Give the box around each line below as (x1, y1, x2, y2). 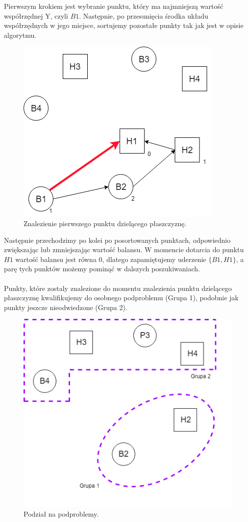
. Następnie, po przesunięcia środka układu (79, 10, 208, 21)
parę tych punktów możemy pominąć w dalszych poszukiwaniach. (4, 263, 200, 274)
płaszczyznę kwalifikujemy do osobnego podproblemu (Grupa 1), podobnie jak (4, 292, 239, 303)
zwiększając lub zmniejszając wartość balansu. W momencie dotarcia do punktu (4, 244, 244, 255)
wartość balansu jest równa (15, 254, 97, 264)
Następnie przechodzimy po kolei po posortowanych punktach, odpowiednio (4, 235, 231, 245)
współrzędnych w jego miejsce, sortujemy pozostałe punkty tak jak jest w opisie (4, 20, 244, 30)
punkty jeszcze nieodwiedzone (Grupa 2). (4, 302, 127, 312)
